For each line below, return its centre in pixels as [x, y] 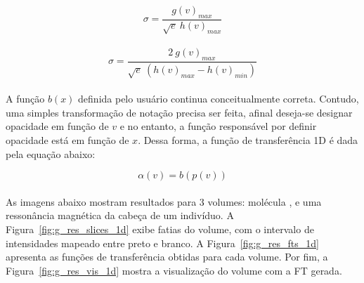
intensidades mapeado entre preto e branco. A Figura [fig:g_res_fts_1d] [163, 243]
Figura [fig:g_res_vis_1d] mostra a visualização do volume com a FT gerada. [174, 270]
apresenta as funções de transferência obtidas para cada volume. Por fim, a [167, 257]
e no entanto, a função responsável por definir [218, 126]
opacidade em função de [57, 126]
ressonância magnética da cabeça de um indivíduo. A [120, 215]
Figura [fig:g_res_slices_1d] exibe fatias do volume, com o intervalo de [160, 229]
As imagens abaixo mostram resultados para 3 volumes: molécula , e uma [164, 201]
